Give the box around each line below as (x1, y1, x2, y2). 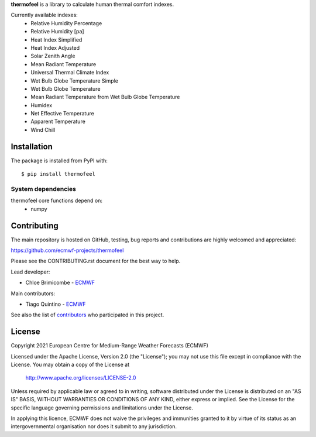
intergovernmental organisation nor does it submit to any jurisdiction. (11, 423, 177, 430)
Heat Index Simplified (30, 36, 83, 43)
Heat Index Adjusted (30, 44, 80, 51)
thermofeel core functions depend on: (11, 197, 102, 204)
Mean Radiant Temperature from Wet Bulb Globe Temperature (30, 94, 180, 101)
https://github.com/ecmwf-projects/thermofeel (11, 247, 124, 254)
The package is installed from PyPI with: (11, 157, 108, 164)
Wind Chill (30, 126, 56, 133)
